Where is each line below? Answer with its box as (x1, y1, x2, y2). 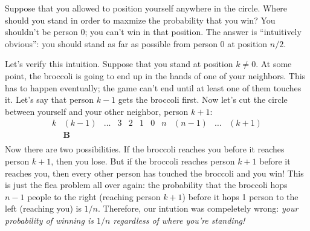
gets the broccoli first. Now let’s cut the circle (118, 93, 288, 106)
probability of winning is (5, 214, 94, 226)
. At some (256, 57, 292, 70)
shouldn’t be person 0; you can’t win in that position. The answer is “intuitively (5, 25, 302, 38)
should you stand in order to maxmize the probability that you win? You (5, 13, 276, 26)
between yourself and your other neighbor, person (5, 105, 189, 117)
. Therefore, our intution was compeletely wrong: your (97, 202, 299, 215)
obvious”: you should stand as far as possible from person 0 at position (5, 37, 268, 50)
